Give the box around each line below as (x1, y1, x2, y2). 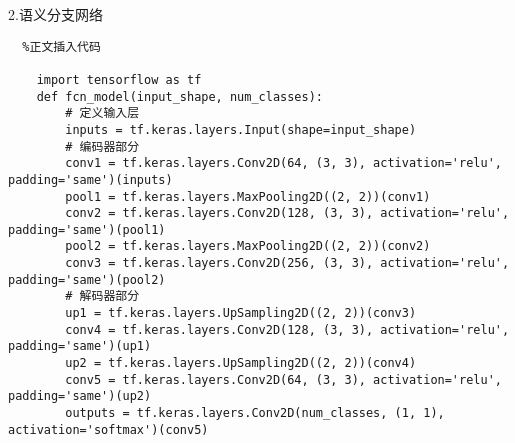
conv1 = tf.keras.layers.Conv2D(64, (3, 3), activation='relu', (65, 156, 502, 171)
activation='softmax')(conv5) (8, 422, 209, 437)
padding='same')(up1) (8, 339, 152, 354)
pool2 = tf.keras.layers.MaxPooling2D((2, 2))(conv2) (65, 239, 431, 254)
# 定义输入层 (65, 106, 140, 121)
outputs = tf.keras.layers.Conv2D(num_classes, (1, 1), (65, 406, 445, 421)
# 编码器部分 (65, 139, 140, 154)
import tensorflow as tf (36, 72, 202, 87)
